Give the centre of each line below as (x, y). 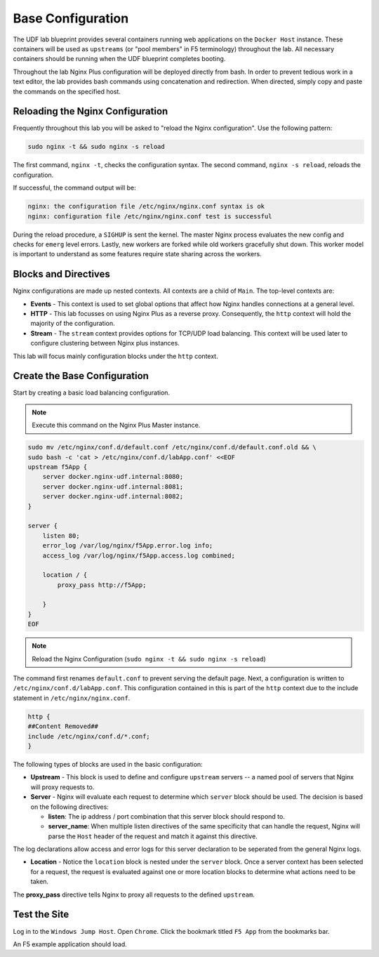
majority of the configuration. (73, 324)
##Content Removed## (63, 726)
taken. (40, 882)
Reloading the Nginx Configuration (91, 111)
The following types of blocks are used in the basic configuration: (108, 764)
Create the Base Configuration (81, 376)
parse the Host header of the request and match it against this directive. (153, 836)
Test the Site (41, 915)
